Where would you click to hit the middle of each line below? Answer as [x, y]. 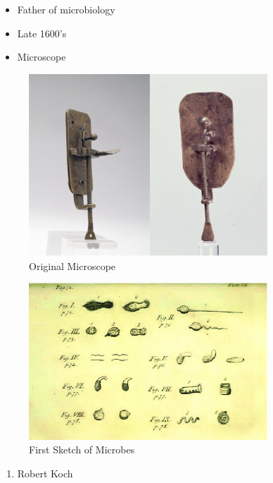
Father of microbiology [66, 9]
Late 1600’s [42, 33]
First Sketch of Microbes [82, 450]
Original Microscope [72, 265]
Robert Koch [45, 473]
